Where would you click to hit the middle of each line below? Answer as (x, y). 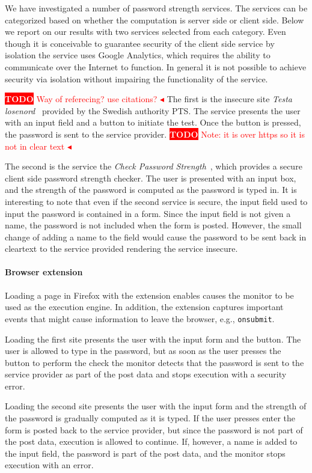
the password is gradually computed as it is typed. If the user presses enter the (150, 418)
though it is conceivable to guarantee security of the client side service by (140, 43)
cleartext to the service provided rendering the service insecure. (121, 249)
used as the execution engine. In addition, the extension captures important (144, 307)
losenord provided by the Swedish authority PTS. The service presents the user (153, 110)
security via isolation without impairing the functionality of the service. (136, 78)
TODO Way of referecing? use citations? (81, 99)
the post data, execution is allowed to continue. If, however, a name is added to (151, 441)
